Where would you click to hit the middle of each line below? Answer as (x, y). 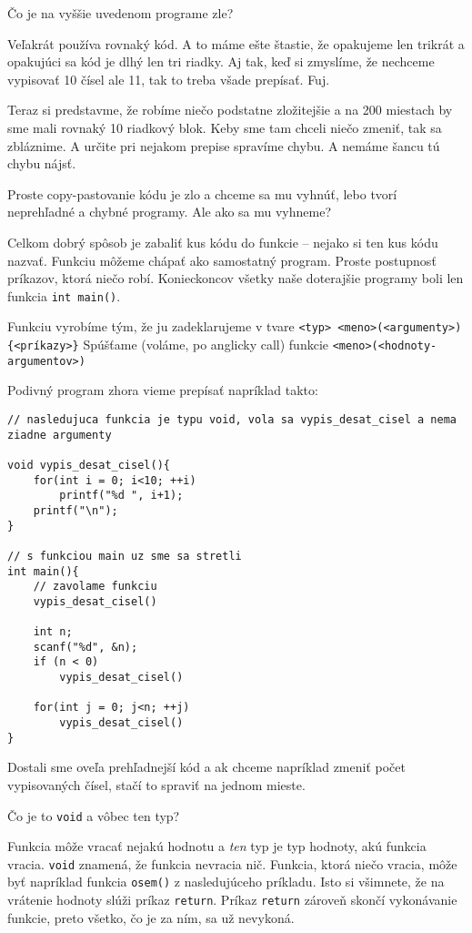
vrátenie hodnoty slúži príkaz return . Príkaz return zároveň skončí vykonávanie (232, 900)
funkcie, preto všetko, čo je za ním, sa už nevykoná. (151, 917)
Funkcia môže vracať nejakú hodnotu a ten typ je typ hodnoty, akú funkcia (217, 846)
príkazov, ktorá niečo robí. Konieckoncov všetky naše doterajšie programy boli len (236, 278)
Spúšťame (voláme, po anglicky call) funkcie (206, 345)
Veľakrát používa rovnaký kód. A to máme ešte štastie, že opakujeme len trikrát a (236, 43)
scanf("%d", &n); (85, 647)
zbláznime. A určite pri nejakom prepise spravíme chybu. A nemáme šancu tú (224, 145)
